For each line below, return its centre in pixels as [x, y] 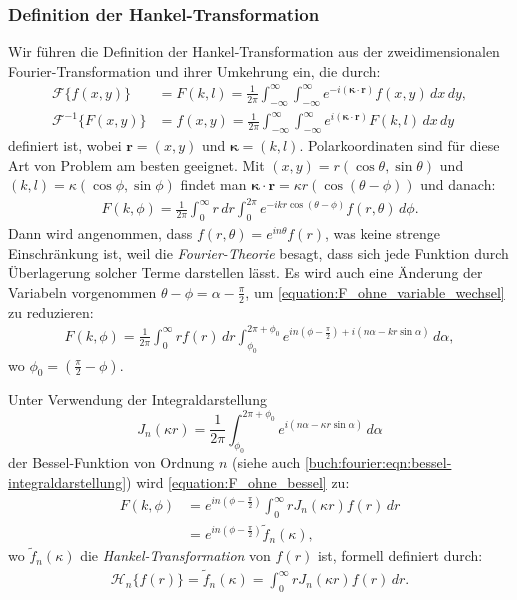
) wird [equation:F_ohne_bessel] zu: [238, 481]
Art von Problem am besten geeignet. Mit [136, 164]
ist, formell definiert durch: [400, 555]
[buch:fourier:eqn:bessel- [378, 462]
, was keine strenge [382, 233]
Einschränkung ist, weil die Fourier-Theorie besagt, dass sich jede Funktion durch [258, 252]
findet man [213, 184]
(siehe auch [266, 462]
